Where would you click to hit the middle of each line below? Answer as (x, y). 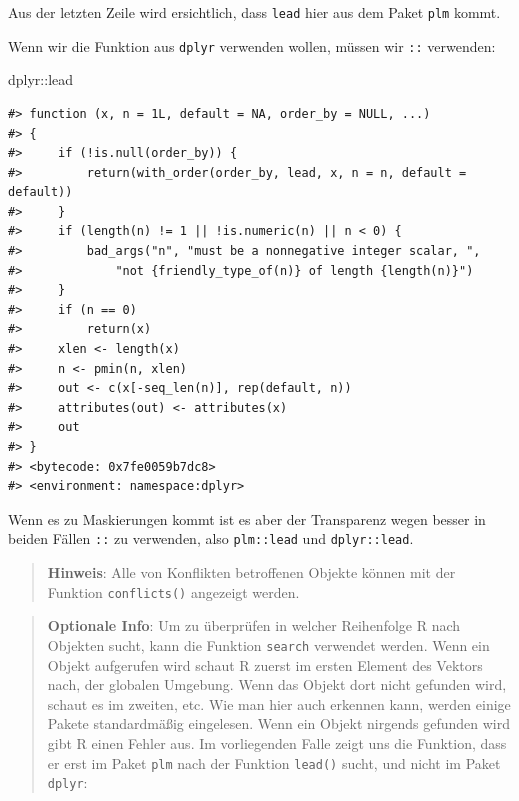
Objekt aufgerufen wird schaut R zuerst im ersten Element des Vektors (265, 664)
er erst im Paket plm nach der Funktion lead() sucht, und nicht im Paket (274, 762)
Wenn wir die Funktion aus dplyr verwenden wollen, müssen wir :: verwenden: (252, 45)
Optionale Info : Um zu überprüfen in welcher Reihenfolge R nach (254, 625)
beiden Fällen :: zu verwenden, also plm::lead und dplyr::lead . (211, 538)
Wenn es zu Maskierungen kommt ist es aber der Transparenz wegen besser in (247, 518)
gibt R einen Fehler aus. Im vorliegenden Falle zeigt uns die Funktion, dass (277, 742)
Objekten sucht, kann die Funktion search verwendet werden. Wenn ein (268, 644)
